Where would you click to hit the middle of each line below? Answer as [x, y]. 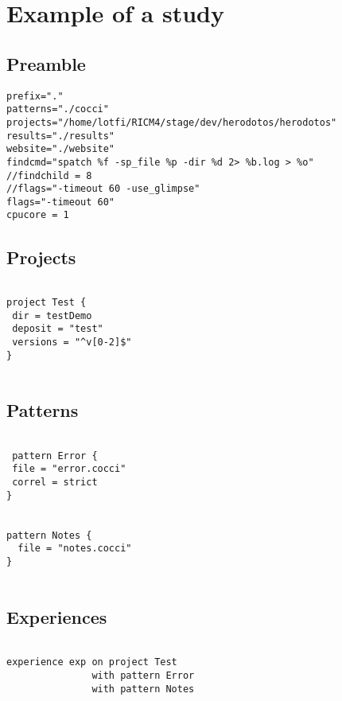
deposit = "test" [58, 329]
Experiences [57, 616]
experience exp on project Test [92, 662]
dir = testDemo [52, 315]
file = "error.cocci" [69, 469]
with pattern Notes [143, 689]
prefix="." [35, 96]
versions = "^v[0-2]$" [72, 342]
